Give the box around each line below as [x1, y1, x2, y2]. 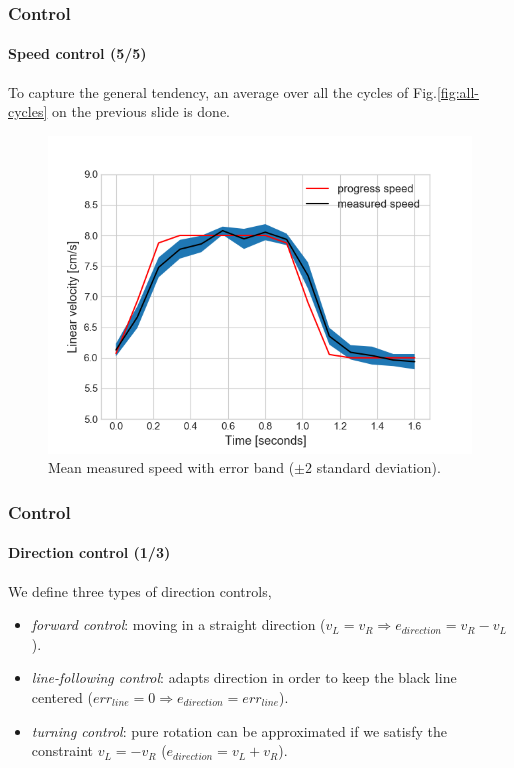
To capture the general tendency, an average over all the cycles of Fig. [8, 81, 437, 102]
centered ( [31, 687, 93, 708]
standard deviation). [316, 457, 441, 478]
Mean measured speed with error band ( [48, 457, 295, 478]
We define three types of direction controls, [8, 580, 272, 601]
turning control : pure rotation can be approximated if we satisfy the [31, 720, 447, 741]
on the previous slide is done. [52, 101, 231, 122]
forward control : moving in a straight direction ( [31, 614, 326, 635]
